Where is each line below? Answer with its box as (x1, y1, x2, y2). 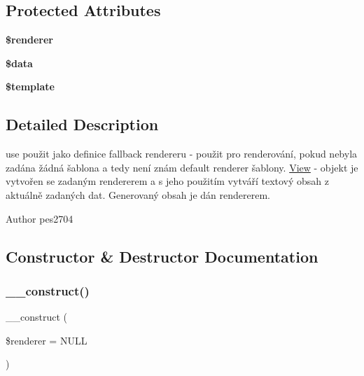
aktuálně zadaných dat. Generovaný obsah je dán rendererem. (6, 187, 270, 202)
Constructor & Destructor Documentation (6, 245, 318, 267)
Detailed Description (6, 113, 159, 135)
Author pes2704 (6, 211, 73, 225)
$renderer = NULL (6, 333, 87, 347)
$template (6, 79, 55, 94)
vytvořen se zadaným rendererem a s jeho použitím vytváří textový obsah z (6, 174, 330, 188)
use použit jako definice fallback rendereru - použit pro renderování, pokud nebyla (6, 146, 358, 161)
